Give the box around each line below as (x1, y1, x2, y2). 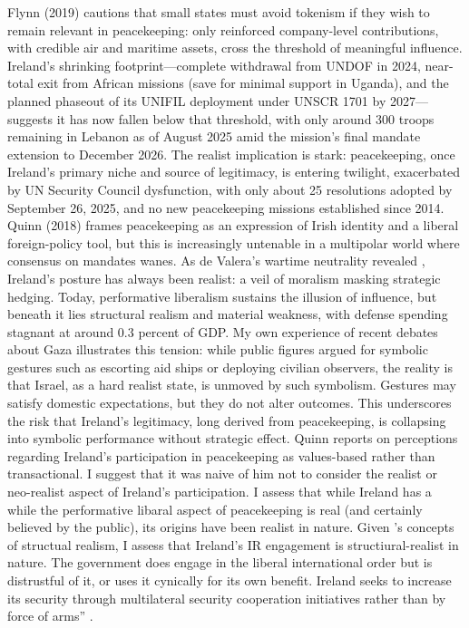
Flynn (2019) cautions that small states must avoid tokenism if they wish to (7, 3, 430, 21)
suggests (7, 109, 53, 128)
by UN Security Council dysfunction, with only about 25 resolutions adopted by (7, 179, 453, 198)
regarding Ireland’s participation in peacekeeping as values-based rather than (7, 446, 435, 465)
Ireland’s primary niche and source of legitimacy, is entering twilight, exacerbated (7, 162, 461, 181)
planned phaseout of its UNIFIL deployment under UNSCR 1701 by (7, 91, 386, 110)
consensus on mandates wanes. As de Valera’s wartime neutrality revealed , (7, 251, 425, 270)
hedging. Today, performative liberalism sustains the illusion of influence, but (7, 286, 437, 305)
